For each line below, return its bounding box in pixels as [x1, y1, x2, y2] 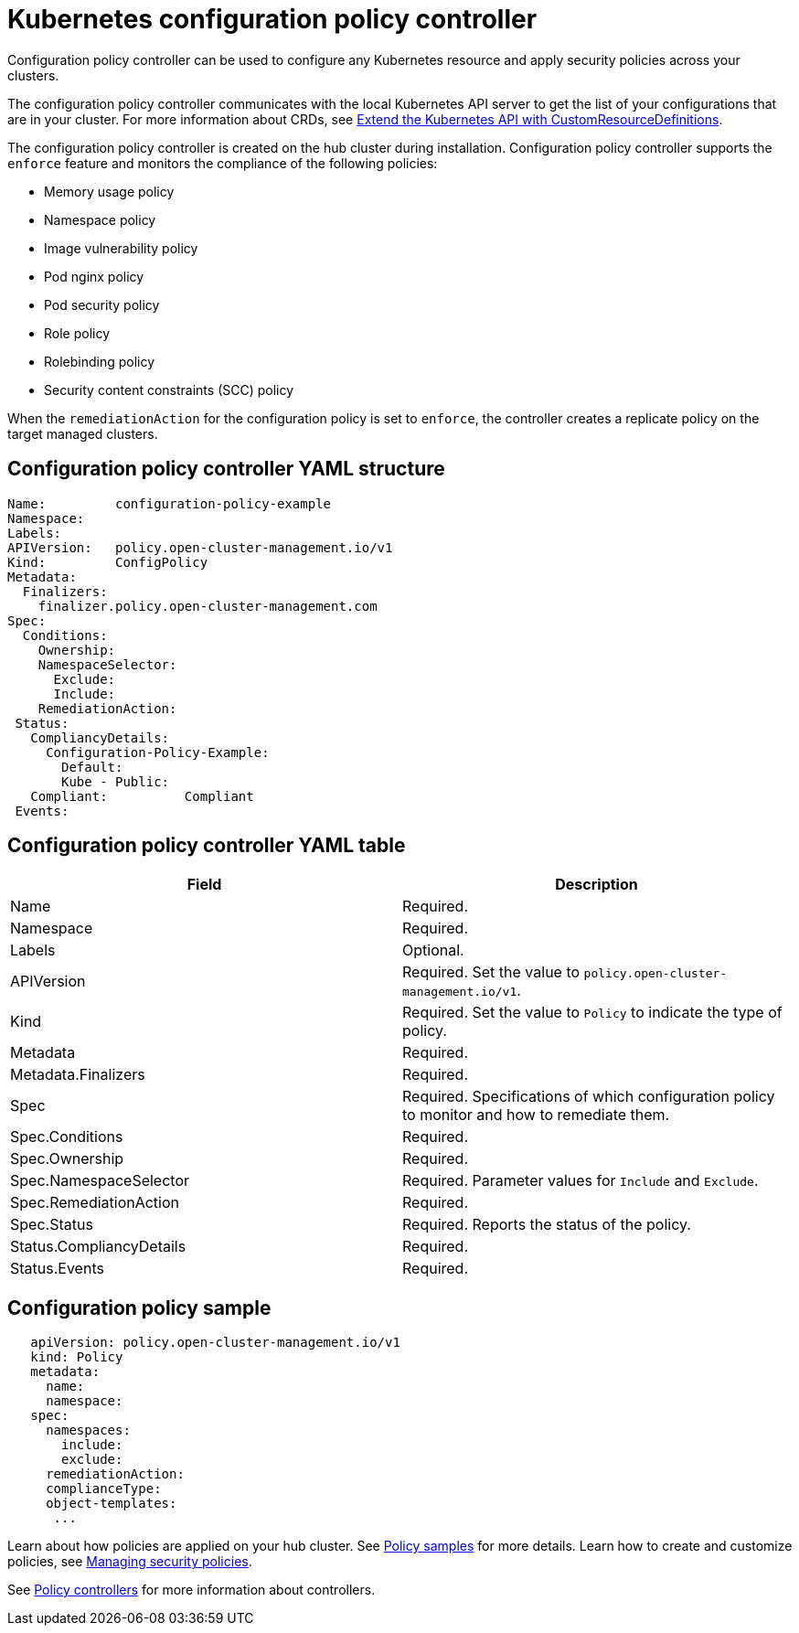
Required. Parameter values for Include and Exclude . [402, 1171, 759, 1190]
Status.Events [10, 1259, 104, 1278]
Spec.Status [10, 1215, 93, 1234]
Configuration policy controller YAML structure [7, 457, 445, 481]
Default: [61, 759, 123, 774]
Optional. [402, 941, 464, 960]
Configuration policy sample [7, 1296, 272, 1319]
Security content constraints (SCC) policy [44, 381, 294, 398]
